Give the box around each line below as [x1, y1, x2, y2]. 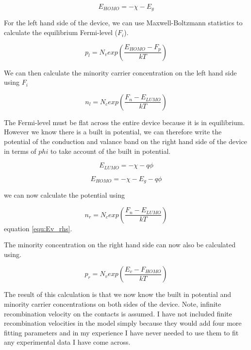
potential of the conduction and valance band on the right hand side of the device [4, 136, 247, 147]
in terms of [4, 146, 36, 156]
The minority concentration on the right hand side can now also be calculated [4, 239, 236, 250]
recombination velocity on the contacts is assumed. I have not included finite [4, 308, 232, 318]
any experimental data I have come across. [4, 337, 131, 347]
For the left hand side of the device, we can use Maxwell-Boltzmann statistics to [4, 18, 243, 28]
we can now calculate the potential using [4, 190, 125, 200]
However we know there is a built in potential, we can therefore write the [4, 127, 222, 137]
